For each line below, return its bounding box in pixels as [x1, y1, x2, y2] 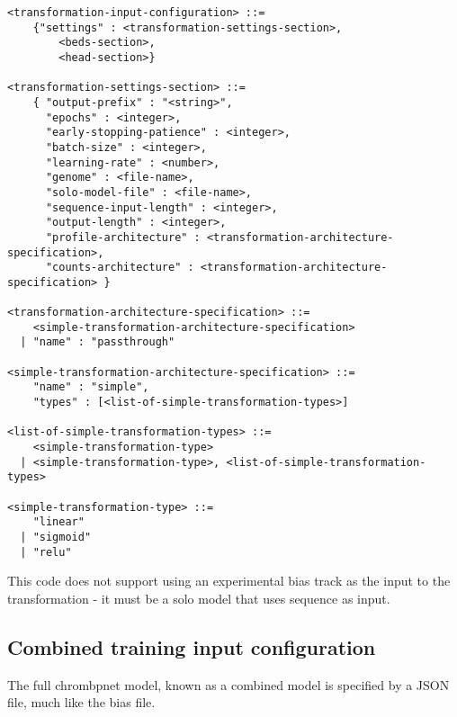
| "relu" [20, 545, 72, 559]
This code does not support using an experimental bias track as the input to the [7, 571, 451, 590]
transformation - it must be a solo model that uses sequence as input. [7, 588, 390, 607]
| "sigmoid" [20, 530, 92, 543]
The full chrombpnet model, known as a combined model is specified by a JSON [7, 675, 450, 694]
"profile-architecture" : [45, 230, 201, 244]
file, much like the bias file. [7, 693, 156, 712]
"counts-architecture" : [45, 261, 194, 274]
